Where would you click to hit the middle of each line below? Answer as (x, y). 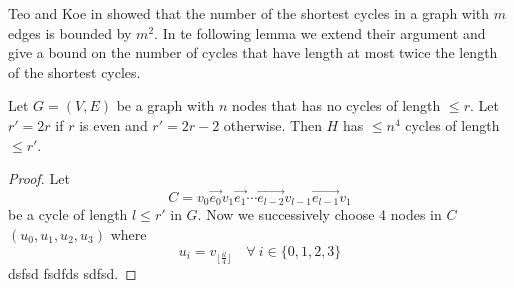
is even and (113, 124)
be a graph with (165, 105)
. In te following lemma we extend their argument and (320, 32)
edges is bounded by (70, 32)
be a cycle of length (68, 214)
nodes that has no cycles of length (336, 105)
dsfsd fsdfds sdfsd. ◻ (72, 273)
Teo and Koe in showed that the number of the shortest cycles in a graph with (249, 13)
